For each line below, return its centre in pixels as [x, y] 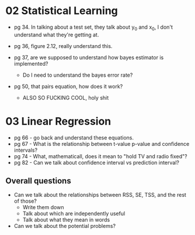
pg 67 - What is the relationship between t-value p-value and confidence [102, 144]
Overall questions [38, 181]
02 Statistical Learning [62, 11]
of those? [25, 201]
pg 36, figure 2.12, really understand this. [63, 46]
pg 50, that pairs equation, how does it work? [68, 86]
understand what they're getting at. [56, 35]
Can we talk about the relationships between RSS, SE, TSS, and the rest [100, 195]
